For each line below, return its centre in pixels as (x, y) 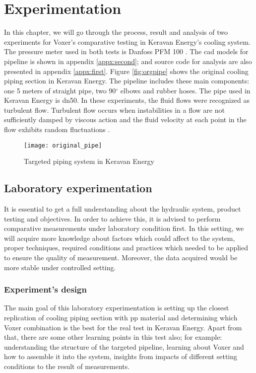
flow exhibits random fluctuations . (57, 129)
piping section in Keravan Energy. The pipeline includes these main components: (127, 81)
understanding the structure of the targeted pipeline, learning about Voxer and (124, 346)
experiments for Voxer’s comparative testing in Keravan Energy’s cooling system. (127, 41)
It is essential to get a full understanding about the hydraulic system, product (123, 209)
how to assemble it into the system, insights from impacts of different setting (121, 356)
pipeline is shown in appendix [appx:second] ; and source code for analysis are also (128, 61)
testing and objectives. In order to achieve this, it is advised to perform (112, 218)
